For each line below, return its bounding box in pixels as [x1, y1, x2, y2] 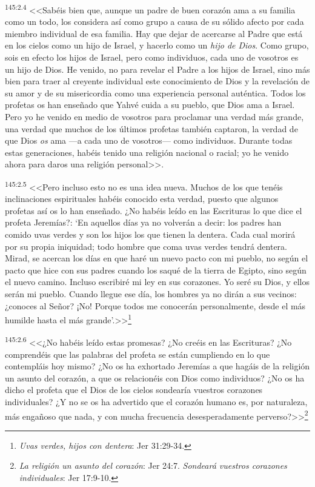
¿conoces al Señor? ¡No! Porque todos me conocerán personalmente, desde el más [5, 299, 306, 312]
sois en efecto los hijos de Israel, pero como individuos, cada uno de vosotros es [5, 51, 299, 64]
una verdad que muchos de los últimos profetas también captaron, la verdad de [5, 122, 298, 135]
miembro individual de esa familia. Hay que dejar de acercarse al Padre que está [5, 27, 303, 39]
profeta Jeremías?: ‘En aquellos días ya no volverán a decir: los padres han [5, 216, 282, 229]
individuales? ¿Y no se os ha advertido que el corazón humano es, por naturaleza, [5, 395, 308, 408]
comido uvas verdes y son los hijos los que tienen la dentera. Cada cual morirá [5, 228, 296, 240]
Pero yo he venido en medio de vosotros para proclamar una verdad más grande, [5, 110, 304, 123]
